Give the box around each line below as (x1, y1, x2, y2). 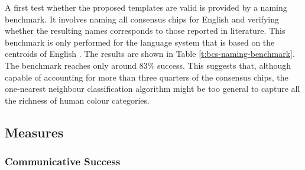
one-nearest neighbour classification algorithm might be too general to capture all (5, 82, 300, 95)
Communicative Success (5, 154, 121, 169)
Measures (5, 123, 64, 141)
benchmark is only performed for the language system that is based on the (5, 36, 275, 48)
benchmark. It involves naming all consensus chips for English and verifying (5, 12, 279, 25)
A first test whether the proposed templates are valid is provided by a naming (5, 1, 287, 13)
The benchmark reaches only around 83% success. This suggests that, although (5, 59, 291, 71)
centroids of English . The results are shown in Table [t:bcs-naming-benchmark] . (5, 47, 295, 60)
